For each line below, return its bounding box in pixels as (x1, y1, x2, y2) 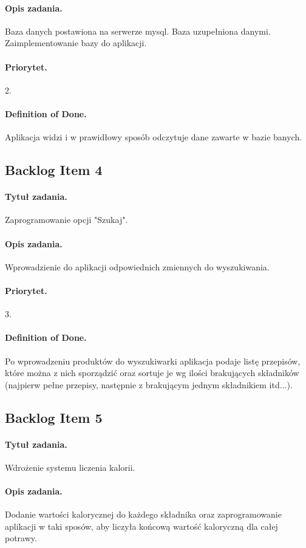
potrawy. (5, 532, 37, 544)
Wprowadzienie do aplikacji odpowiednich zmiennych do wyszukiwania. (5, 260, 270, 273)
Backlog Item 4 (5, 160, 103, 179)
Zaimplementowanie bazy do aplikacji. (5, 36, 147, 49)
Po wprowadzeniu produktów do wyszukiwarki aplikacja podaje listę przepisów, (5, 354, 301, 367)
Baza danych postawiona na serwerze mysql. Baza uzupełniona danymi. (5, 24, 271, 37)
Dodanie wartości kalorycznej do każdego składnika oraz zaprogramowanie (5, 508, 282, 521)
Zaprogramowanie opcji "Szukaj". (5, 213, 128, 226)
